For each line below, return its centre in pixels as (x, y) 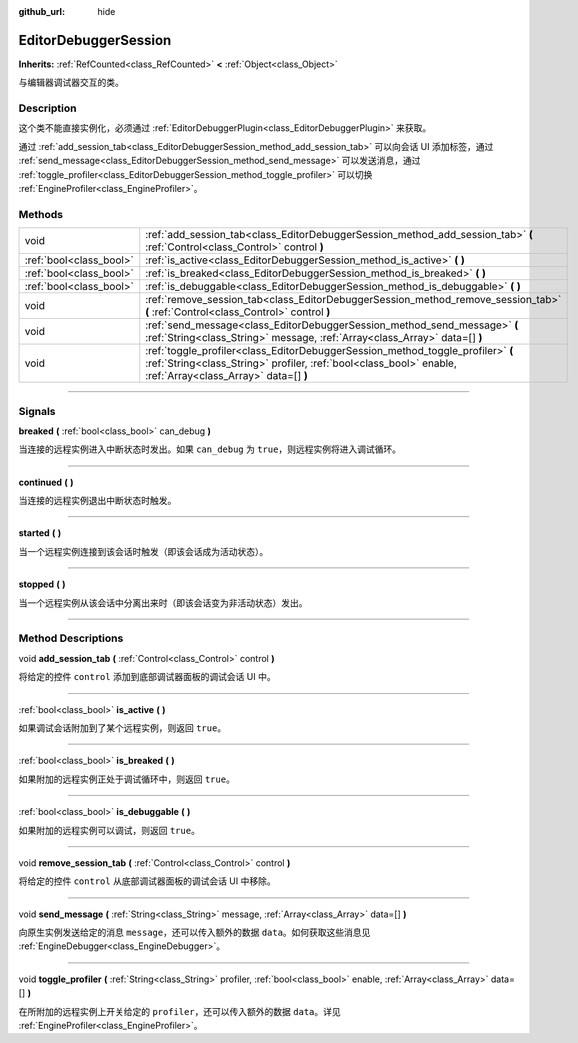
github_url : (41, 11)
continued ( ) (46, 482)
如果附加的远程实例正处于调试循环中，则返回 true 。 (126, 779)
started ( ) (40, 533)
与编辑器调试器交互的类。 (71, 82)
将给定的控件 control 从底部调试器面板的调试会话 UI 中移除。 (147, 881)
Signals (37, 411)
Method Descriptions (71, 638)
